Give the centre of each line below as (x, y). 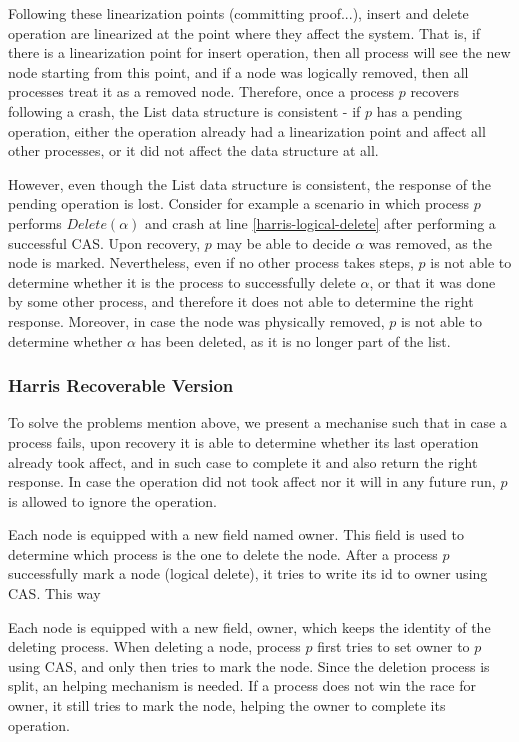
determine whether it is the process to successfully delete (182, 281)
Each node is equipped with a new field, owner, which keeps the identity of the (249, 626)
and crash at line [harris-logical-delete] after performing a (320, 222)
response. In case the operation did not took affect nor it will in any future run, (252, 481)
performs (35, 222)
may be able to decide (283, 242)
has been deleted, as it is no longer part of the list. (295, 340)
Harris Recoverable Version (121, 385)
